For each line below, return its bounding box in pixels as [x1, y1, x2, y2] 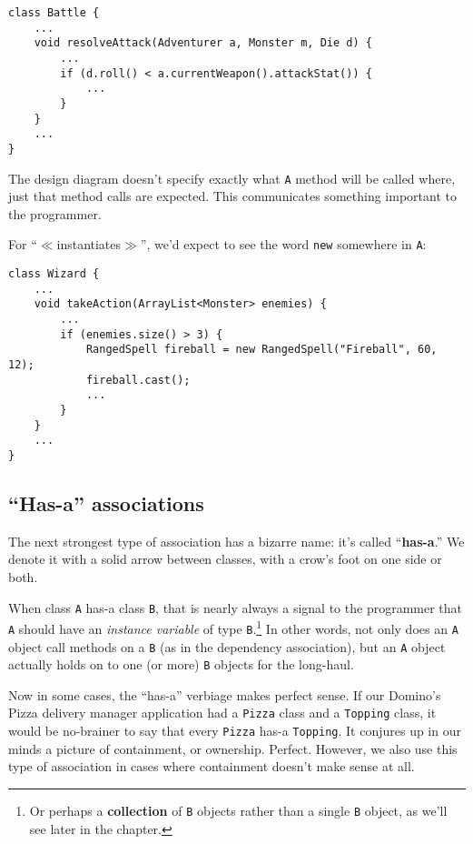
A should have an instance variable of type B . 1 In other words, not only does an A [8, 617, 458, 638]
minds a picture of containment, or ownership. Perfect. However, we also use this [8, 738, 458, 758]
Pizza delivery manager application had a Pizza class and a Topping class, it [8, 703, 437, 722]
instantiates [56, 235, 122, 254]
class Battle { [8, 6, 100, 19]
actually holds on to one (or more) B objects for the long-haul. [8, 655, 354, 674]
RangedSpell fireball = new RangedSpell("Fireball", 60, [85, 343, 438, 357]
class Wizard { [8, 267, 100, 281]
